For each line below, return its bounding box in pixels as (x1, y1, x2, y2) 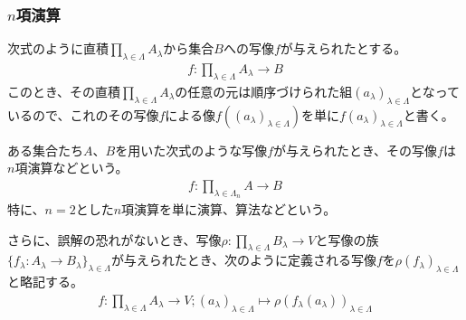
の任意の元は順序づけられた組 (175, 81, 353, 100)
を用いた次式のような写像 (115, 140, 268, 159)
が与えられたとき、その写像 (273, 140, 438, 159)
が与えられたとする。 (280, 39, 407, 58)
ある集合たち (7, 140, 83, 159)
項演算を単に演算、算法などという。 (121, 200, 337, 219)
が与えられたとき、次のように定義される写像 (110, 250, 376, 269)
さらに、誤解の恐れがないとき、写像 (7, 230, 222, 249)
